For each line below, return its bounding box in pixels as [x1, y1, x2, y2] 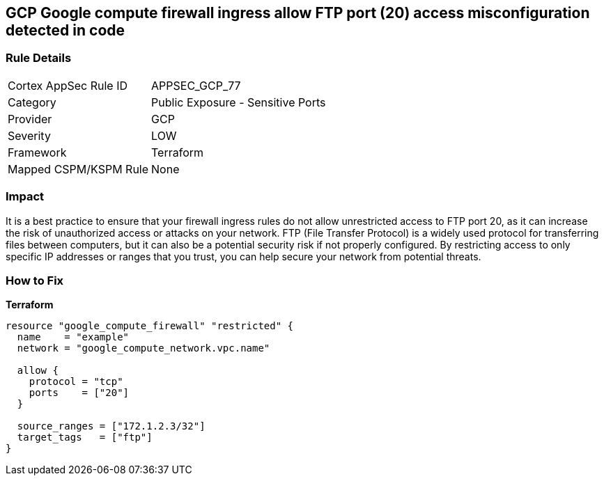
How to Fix [6, 273, 64, 287]
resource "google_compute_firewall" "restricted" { [6, 320, 294, 332]
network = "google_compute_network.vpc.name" [17, 342, 270, 354]
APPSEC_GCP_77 [151, 78, 241, 93]
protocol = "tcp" [29, 376, 123, 388]
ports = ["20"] [29, 387, 130, 399]
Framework [8, 145, 67, 159]
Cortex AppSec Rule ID [8, 78, 128, 93]
